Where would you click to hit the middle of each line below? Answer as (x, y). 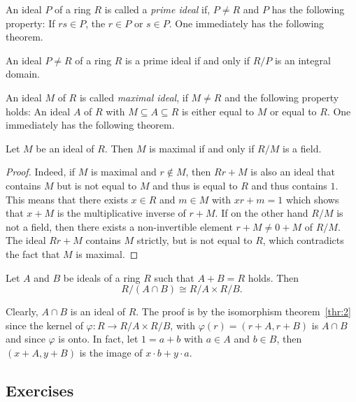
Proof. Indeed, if (41, 172)
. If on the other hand (262, 213)
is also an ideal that (293, 172)
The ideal (26, 240)
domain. (23, 74)
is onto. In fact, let (98, 339)
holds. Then (273, 277)
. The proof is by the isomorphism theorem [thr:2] (243, 311)
